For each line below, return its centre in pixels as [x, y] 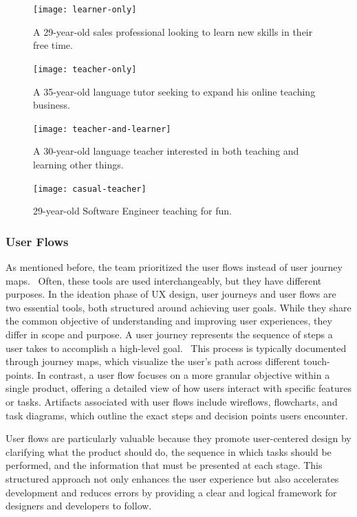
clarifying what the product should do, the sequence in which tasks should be [169, 451]
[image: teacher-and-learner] [102, 129]
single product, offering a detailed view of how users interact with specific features [179, 388]
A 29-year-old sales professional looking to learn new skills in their [173, 31]
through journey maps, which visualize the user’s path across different [153, 361]
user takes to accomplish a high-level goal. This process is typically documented [176, 348]
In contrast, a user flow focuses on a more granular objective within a [183, 374]
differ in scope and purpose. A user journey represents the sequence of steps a [169, 334]
